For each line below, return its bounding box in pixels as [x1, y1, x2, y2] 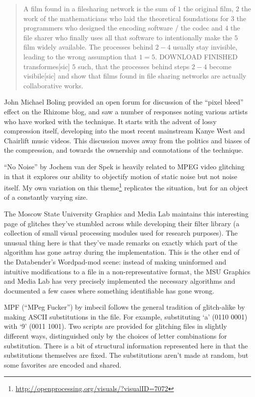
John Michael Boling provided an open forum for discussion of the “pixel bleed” [4, 97, 244, 107]
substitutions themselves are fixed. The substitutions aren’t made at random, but [4, 350, 249, 360]
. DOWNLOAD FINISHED [155, 51, 238, 61]
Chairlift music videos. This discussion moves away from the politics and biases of [4, 135, 250, 145]
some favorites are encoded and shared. [4, 359, 122, 370]
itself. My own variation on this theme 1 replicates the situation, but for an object [4, 181, 248, 192]
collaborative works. [23, 80, 83, 90]
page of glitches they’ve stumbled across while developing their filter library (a [4, 218, 240, 228]
